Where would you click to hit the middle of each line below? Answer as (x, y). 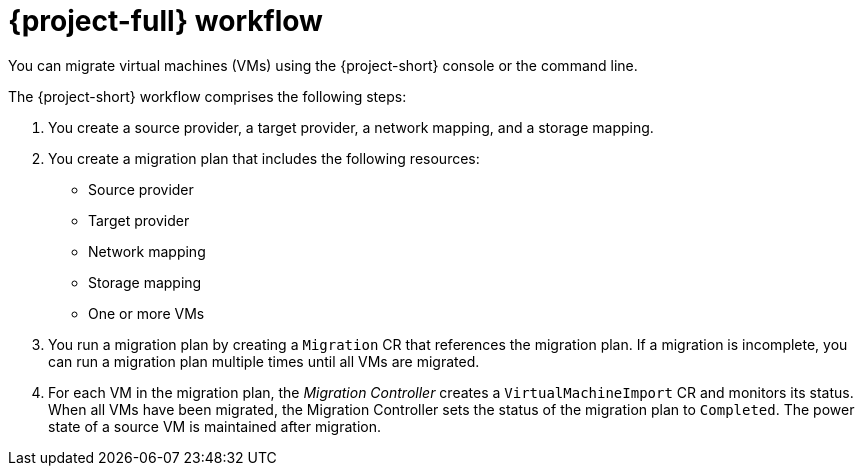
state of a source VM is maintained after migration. (214, 426)
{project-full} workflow (165, 21)
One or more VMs (146, 313)
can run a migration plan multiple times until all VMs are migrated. (264, 361)
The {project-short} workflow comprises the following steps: (207, 96)
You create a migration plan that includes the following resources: (264, 158)
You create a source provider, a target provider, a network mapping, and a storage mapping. (351, 127)
